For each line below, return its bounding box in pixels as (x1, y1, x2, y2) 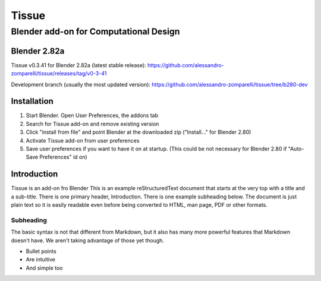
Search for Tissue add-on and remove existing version (26, 120, 159, 127)
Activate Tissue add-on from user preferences (26, 137, 140, 144)
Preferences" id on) (39, 153, 87, 160)
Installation (11, 96, 53, 106)
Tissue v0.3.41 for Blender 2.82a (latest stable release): (11, 61, 147, 68)
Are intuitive (26, 256, 56, 263)
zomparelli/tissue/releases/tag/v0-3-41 (11, 70, 107, 77)
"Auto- (288, 145, 304, 152)
